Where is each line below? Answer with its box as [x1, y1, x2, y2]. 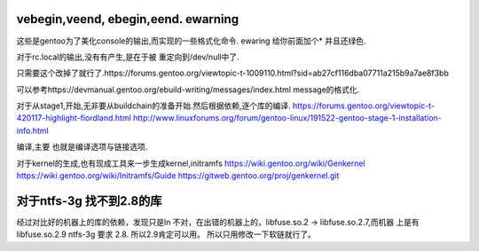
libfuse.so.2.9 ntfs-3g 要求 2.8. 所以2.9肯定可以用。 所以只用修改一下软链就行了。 [16, 229, 317, 239]
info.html [16, 125, 49, 136]
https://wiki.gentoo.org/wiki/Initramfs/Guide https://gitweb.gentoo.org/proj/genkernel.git [16, 170, 340, 181]
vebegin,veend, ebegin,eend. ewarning [16, 12, 239, 27]
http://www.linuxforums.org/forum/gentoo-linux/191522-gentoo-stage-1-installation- [133, 113, 443, 123]
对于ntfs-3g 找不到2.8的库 [16, 193, 162, 208]
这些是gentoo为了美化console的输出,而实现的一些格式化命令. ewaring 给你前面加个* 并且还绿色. [16, 35, 367, 46]
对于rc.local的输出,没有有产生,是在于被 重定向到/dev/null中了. [16, 51, 239, 62]
